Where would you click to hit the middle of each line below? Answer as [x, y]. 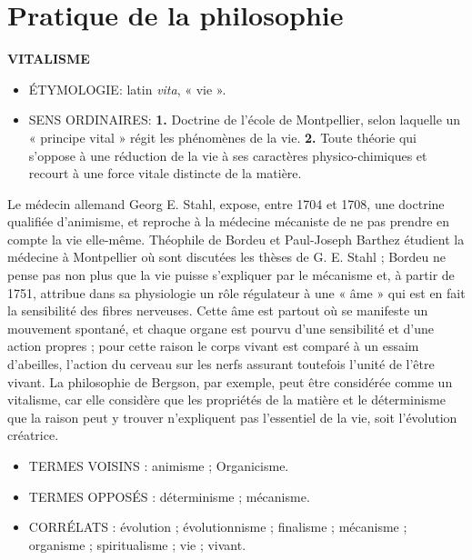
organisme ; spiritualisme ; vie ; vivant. [137, 544]
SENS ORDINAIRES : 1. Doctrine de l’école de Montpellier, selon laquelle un [245, 120]
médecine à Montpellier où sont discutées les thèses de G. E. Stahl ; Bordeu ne [227, 257]
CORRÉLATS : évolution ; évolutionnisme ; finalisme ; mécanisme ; [218, 527]
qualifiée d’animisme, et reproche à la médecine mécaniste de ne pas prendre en [229, 221]
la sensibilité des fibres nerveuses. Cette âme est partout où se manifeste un [218, 310]
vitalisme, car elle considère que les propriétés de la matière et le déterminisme [226, 400]
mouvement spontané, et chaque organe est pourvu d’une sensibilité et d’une [221, 328]
